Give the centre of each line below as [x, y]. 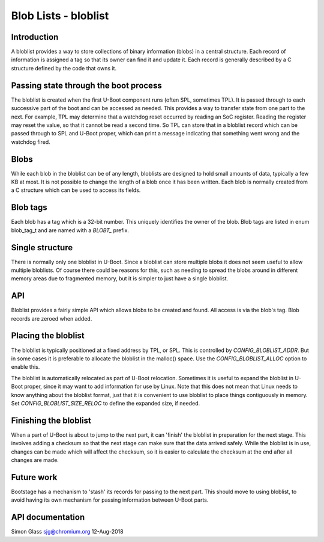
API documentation [48, 517]
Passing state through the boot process [86, 85]
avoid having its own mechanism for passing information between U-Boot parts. [110, 500]
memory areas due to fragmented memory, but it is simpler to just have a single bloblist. [119, 279]
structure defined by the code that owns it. [64, 68]
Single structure [42, 248]
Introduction [35, 37]
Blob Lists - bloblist [60, 16]
